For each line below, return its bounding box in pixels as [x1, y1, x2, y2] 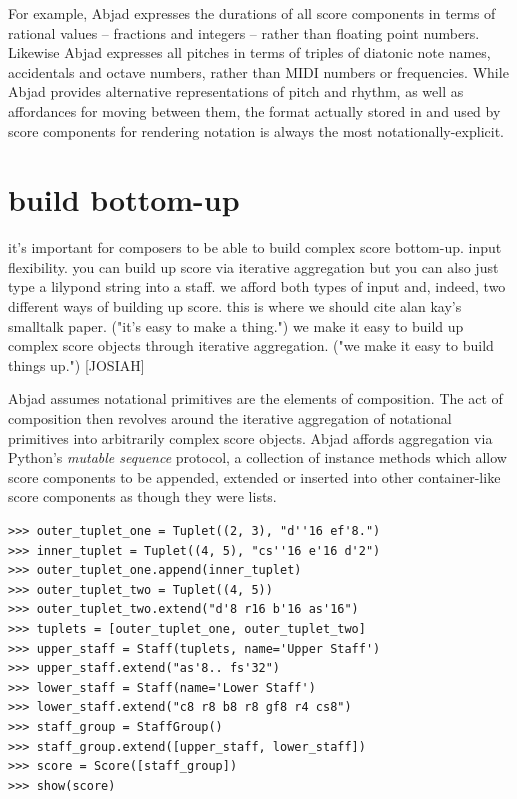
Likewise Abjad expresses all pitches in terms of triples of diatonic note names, [8, 42, 491, 63]
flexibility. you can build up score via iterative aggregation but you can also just [8, 256, 499, 277]
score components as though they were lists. [8, 486, 277, 507]
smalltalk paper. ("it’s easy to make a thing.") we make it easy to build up [8, 315, 464, 336]
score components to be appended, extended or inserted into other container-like [8, 466, 501, 487]
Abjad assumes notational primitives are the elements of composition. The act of [8, 388, 503, 409]
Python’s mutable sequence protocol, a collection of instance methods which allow [8, 447, 507, 468]
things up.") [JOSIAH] [8, 354, 145, 375]
